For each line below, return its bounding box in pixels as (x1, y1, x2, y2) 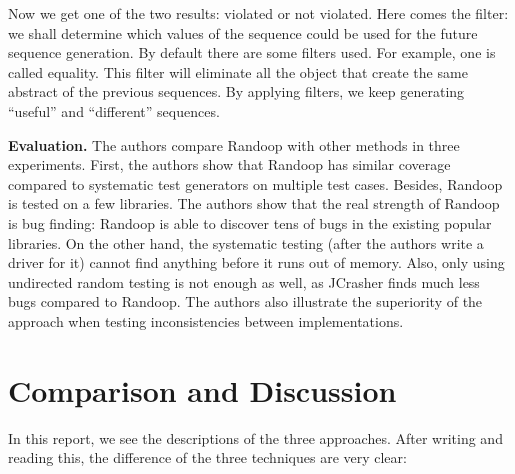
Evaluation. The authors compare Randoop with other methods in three (8, 134, 460, 155)
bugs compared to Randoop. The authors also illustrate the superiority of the (8, 291, 483, 312)
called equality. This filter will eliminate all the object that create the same (8, 61, 468, 82)
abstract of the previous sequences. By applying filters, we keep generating (8, 81, 465, 102)
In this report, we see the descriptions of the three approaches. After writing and (8, 427, 503, 448)
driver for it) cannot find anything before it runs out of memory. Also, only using (8, 252, 505, 273)
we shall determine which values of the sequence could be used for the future (8, 22, 478, 43)
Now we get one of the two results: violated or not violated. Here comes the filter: (8, 3, 509, 23)
